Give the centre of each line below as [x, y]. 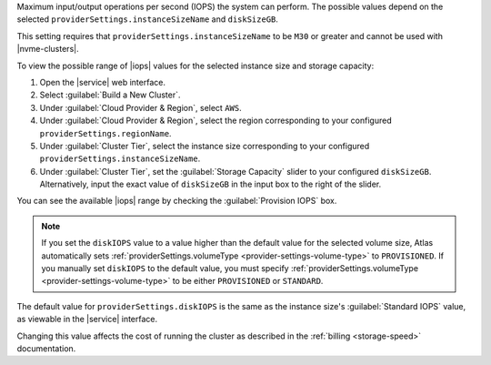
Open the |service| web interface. [102, 82]
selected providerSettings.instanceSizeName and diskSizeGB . [148, 19]
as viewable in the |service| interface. [87, 319]
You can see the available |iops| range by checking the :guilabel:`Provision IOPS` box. [177, 201]
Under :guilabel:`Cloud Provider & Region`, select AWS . [140, 107]
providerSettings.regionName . [105, 133]
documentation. [46, 348]
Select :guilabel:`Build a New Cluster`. [110, 95]
